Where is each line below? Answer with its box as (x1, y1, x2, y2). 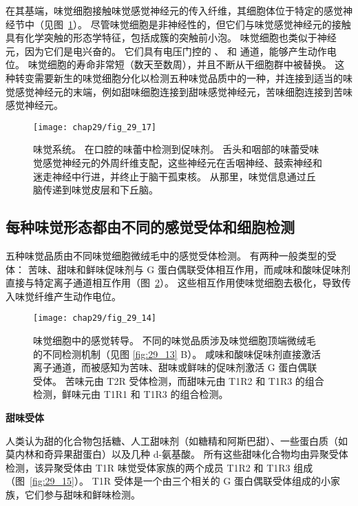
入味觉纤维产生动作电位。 (6, 288, 121, 303)
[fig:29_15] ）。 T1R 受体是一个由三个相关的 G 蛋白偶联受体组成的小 (30, 474, 331, 488)
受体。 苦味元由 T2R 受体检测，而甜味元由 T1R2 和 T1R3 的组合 (33, 373, 324, 388)
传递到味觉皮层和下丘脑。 (42, 182, 158, 197)
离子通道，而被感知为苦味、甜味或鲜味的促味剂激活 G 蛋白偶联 (33, 360, 317, 375)
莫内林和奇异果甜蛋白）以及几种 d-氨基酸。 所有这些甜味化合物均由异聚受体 (6, 447, 348, 461)
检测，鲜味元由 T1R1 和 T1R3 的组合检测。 (33, 387, 229, 401)
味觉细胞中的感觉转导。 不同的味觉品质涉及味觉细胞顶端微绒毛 (33, 333, 316, 348)
